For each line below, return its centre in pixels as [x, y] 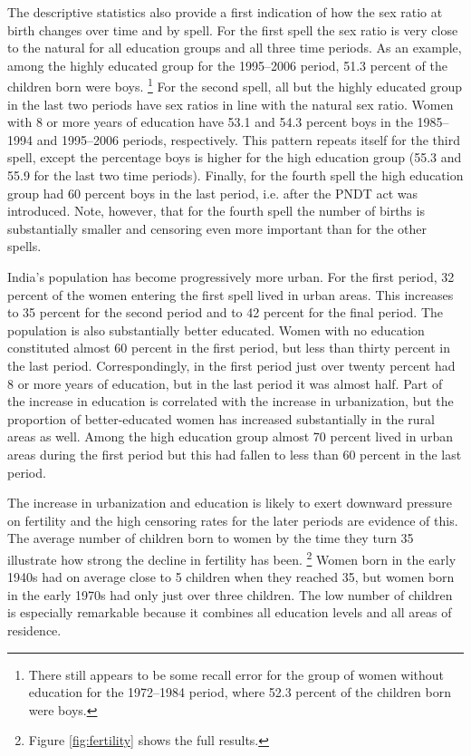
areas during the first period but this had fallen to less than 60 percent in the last [235, 454]
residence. [34, 630]
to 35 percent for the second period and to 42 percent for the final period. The [225, 312]
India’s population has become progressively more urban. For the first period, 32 [231, 276]
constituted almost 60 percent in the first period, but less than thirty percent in [229, 348]
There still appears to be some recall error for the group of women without [236, 674]
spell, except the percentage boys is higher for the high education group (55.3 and [235, 157]
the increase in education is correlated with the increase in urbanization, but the [231, 401]
